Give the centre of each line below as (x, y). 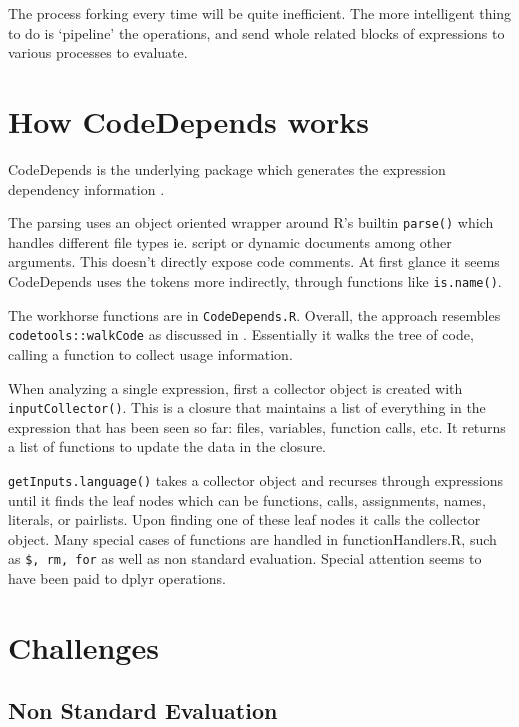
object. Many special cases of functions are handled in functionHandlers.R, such (252, 538)
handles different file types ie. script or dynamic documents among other (230, 241)
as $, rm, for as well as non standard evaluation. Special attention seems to (245, 558)
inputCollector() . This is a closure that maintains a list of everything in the (247, 407)
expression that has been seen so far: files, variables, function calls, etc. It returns (257, 426)
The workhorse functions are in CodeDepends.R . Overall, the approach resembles (254, 314)
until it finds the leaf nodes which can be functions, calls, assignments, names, (247, 499)
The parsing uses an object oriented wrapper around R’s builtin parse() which (251, 222)
